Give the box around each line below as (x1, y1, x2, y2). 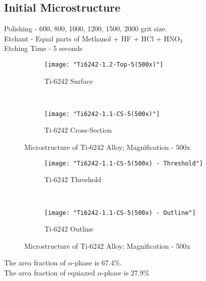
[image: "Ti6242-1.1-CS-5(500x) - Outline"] (44, 209, 196, 216)
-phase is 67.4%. (72, 257, 122, 268)
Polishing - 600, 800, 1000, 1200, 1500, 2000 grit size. (4, 23, 167, 34)
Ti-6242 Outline (44, 223, 94, 234)
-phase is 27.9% (102, 267, 150, 277)
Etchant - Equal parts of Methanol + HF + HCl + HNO (4, 33, 180, 43)
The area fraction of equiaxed (4, 267, 95, 277)
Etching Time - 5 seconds (4, 43, 83, 53)
